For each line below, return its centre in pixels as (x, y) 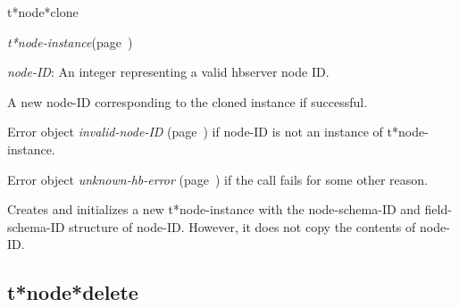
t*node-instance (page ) (70, 41)
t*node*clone (43, 12)
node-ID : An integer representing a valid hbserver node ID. (168, 72)
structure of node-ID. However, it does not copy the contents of (242, 226)
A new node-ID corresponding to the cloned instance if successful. (188, 101)
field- (438, 209)
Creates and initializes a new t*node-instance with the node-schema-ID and (214, 209)
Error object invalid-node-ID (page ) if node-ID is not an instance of (195, 132)
